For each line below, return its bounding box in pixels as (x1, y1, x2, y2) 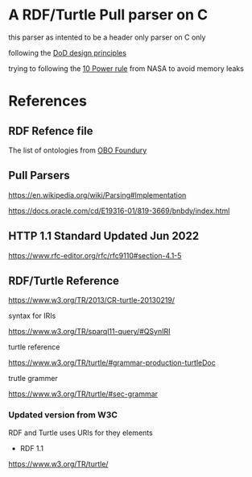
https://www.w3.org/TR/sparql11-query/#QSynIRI (8, 327, 171, 337)
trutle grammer (8, 374, 58, 383)
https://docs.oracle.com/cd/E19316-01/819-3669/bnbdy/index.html (8, 206, 230, 215)
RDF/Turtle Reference (8, 274, 119, 287)
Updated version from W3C (8, 409, 118, 421)
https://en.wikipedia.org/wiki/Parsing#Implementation (8, 190, 187, 199)
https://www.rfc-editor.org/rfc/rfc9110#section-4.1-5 (8, 250, 182, 260)
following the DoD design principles (8, 48, 127, 57)
